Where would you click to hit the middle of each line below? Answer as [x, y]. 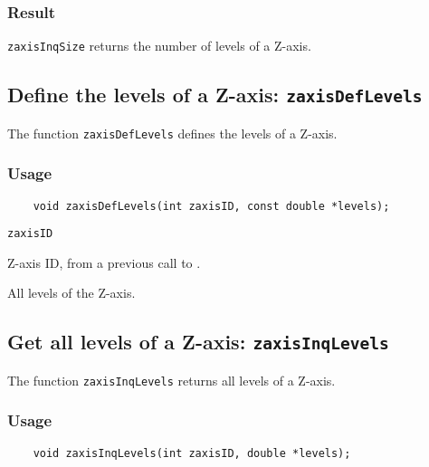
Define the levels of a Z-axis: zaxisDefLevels [215, 95]
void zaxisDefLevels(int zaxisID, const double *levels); [211, 206]
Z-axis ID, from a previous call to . [104, 262]
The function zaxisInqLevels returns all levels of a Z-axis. [172, 380]
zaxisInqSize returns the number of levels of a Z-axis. [159, 46]
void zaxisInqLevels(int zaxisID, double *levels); [192, 453]
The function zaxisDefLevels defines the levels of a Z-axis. [172, 133]
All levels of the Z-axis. [71, 293]
